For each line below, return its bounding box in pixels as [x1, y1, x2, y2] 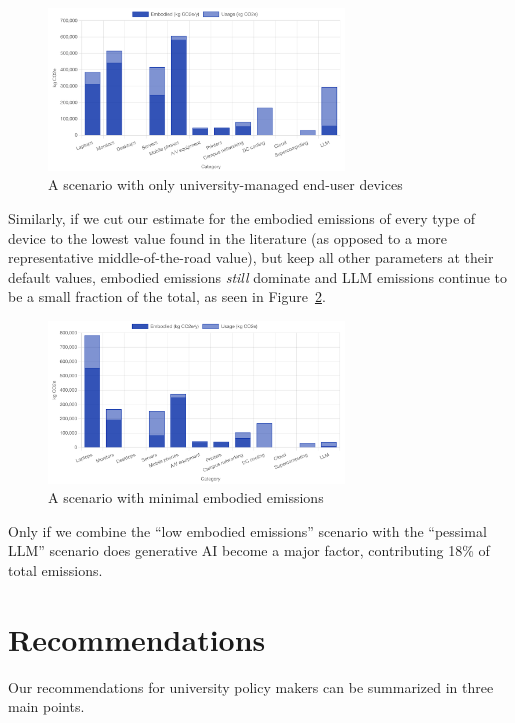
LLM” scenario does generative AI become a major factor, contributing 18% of [8, 540, 490, 561]
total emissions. [8, 560, 103, 581]
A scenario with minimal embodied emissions [48, 487, 324, 508]
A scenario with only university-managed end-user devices [48, 174, 403, 195]
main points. [8, 696, 85, 717]
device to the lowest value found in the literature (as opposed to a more [8, 227, 447, 248]
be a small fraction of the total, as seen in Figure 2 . [8, 286, 326, 307]
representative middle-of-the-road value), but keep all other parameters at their [8, 247, 494, 268]
